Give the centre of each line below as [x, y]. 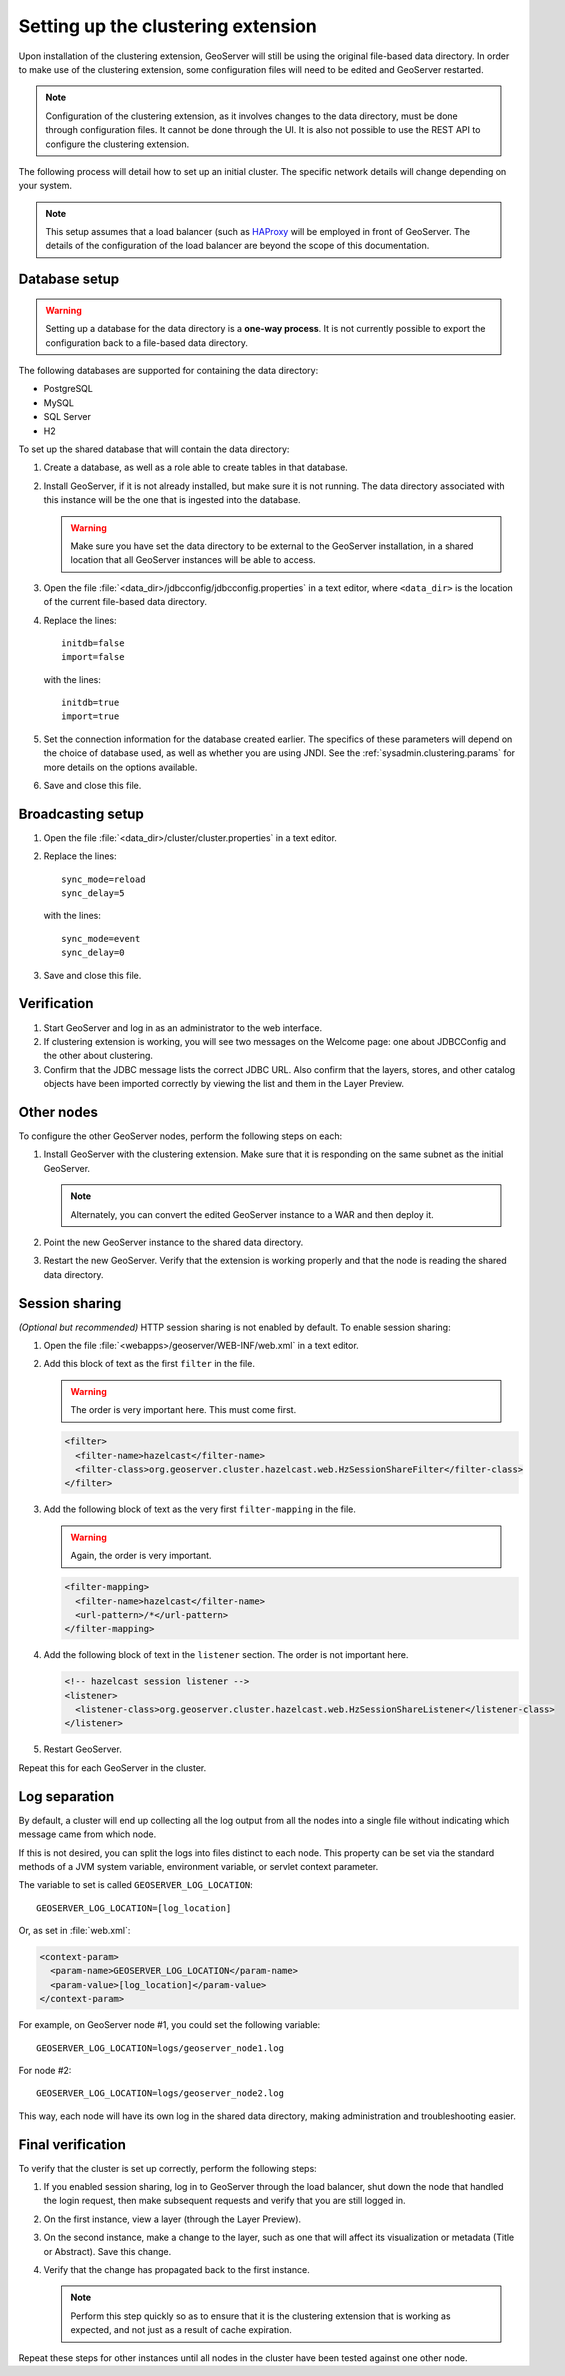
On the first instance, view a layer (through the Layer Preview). [172, 2219]
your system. [45, 186]
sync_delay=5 [93, 893]
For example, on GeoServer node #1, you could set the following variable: [169, 2025]
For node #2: [45, 2070]
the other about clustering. [98, 1056]
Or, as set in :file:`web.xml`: [74, 1931]
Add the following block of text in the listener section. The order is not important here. [226, 1655]
